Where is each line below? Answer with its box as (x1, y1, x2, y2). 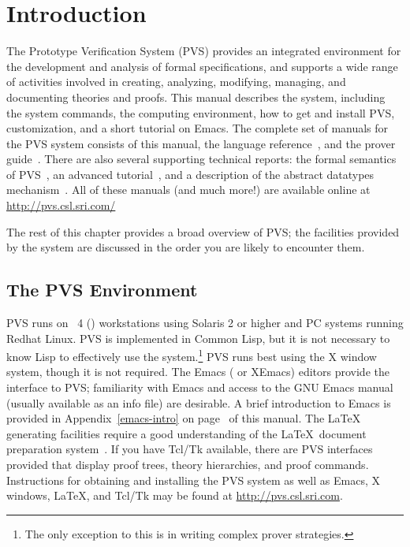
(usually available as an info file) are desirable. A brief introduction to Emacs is (6, 394, 391, 411)
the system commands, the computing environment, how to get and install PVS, (6, 104, 395, 121)
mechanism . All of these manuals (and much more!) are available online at (6, 181, 371, 198)
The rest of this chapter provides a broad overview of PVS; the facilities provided (6, 223, 400, 240)
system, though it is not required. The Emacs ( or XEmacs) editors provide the (6, 363, 389, 380)
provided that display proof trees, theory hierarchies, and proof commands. (6, 456, 369, 473)
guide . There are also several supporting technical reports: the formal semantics (6, 151, 397, 167)
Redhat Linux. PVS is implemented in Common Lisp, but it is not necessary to (6, 329, 390, 346)
